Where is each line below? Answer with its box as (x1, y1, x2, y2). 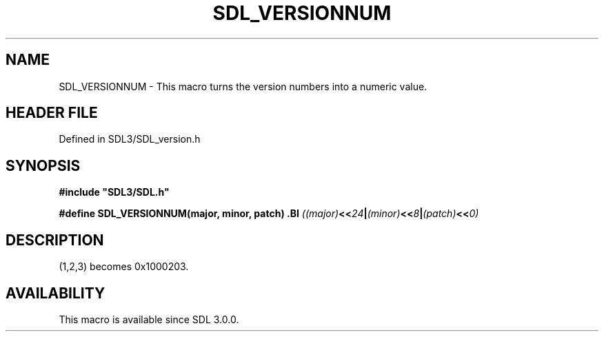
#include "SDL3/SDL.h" (59, 186, 170, 198)
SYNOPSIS (6, 156, 81, 174)
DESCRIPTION (6, 231, 104, 249)
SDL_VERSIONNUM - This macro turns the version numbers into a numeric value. (59, 80, 427, 92)
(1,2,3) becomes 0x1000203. (59, 261, 189, 273)
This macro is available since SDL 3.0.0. (59, 313, 239, 325)
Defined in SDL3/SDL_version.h (59, 133, 201, 145)
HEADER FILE (6, 104, 98, 122)
